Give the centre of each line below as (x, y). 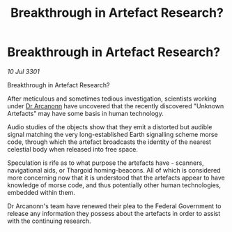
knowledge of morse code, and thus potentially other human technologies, (114, 185)
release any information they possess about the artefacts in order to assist (114, 213)
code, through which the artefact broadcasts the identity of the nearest (109, 142)
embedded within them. (41, 192)
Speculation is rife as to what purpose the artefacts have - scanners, (106, 163)
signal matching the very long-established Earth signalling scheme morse (113, 134)
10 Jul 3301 (23, 71)
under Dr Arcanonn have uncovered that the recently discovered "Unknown (116, 106)
